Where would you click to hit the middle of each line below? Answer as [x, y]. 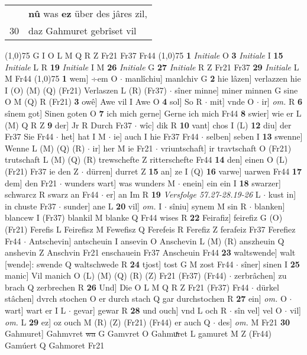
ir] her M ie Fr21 [123, 148]
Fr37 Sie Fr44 [29, 136]
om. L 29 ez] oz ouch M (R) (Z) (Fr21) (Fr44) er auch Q [108, 322]
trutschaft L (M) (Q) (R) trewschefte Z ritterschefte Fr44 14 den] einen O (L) [146, 159]
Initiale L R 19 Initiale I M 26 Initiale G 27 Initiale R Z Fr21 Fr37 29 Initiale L [152, 67]
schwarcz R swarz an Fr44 [52, 194]
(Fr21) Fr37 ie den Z [42, 171]
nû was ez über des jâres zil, [88, 13]
